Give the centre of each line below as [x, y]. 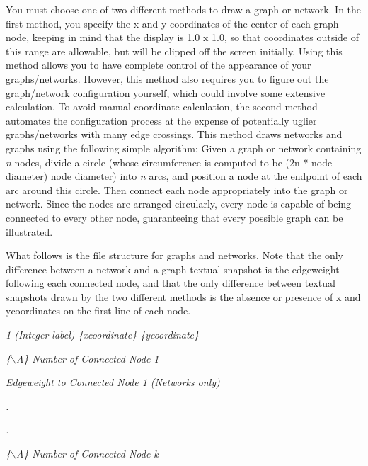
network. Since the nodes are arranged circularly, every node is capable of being [179, 204]
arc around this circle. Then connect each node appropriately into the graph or [177, 189]
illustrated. [29, 231]
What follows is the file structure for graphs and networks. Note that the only [174, 255]
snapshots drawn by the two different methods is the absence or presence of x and [183, 296]
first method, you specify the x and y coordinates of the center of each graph [172, 23]
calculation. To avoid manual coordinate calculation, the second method [162, 107]
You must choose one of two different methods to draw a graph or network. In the [184, 9]
